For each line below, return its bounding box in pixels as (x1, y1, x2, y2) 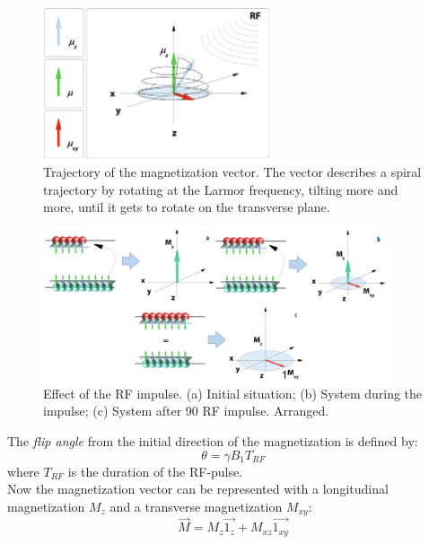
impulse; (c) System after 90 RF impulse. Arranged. (43, 401, 329, 420)
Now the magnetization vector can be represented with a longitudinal (7, 479, 389, 498)
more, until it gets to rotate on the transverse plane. (43, 197, 330, 216)
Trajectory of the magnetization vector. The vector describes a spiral (43, 162, 422, 181)
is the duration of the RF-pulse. (67, 461, 243, 480)
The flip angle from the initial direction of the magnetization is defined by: (7, 432, 418, 450)
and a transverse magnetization (109, 496, 283, 515)
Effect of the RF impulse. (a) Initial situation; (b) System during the (43, 383, 423, 402)
